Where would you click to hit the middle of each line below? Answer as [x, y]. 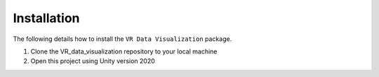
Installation [46, 18]
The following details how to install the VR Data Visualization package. [122, 39]
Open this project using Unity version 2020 [93, 61]
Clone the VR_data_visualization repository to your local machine [124, 51]
